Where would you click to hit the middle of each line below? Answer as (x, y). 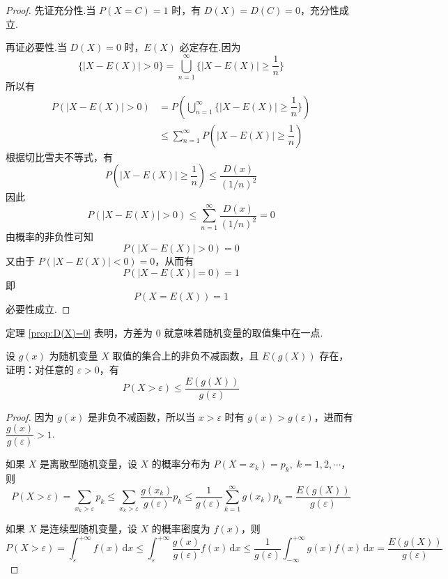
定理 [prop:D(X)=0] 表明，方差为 (79, 332)
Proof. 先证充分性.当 (51, 10)
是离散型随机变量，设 (88, 464)
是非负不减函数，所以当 (142, 416)
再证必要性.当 (36, 47)
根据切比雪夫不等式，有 (59, 156)
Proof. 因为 (30, 416)
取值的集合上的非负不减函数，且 (186, 356)
